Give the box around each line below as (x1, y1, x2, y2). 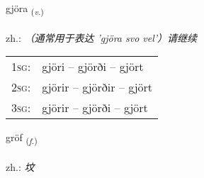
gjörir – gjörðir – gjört (42, 79, 153, 96)
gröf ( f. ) (6, 130, 38, 147)
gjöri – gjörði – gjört (42, 58, 144, 75)
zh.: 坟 (6, 160, 35, 174)
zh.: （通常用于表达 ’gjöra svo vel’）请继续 (6, 30, 198, 45)
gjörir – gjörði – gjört (42, 99, 148, 116)
